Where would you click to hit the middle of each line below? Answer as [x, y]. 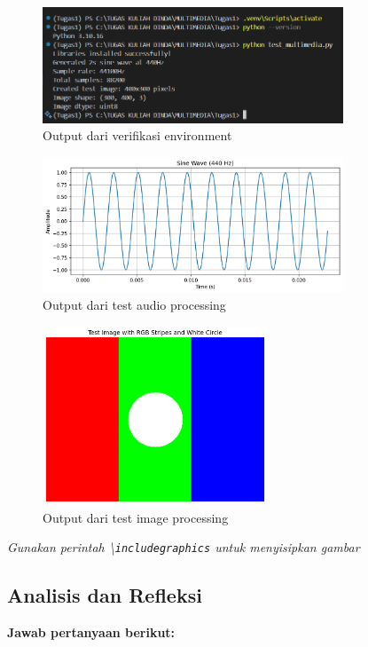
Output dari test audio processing [134, 305]
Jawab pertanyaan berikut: [91, 632]
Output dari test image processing [136, 517]
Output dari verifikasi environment [137, 135]
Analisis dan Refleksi [105, 595]
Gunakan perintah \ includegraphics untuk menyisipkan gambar [184, 547]
